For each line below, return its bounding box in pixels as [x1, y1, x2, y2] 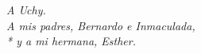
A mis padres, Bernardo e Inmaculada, [6, 17, 195, 33]
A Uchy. [6, 2, 46, 17]
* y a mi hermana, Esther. [6, 33, 137, 49]
